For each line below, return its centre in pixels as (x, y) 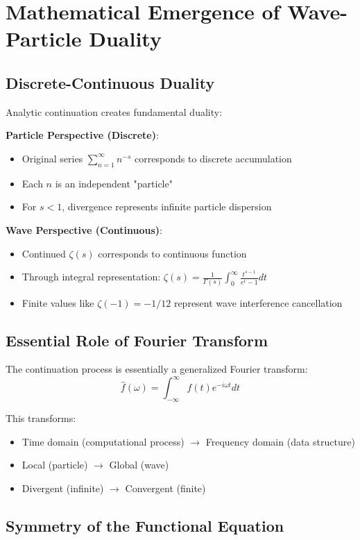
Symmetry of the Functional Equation (145, 525)
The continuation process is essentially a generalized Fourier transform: (157, 369)
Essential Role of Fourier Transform (137, 340)
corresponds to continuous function (172, 253)
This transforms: (41, 418)
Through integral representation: (91, 277)
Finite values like (58, 302)
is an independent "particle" (114, 183)
